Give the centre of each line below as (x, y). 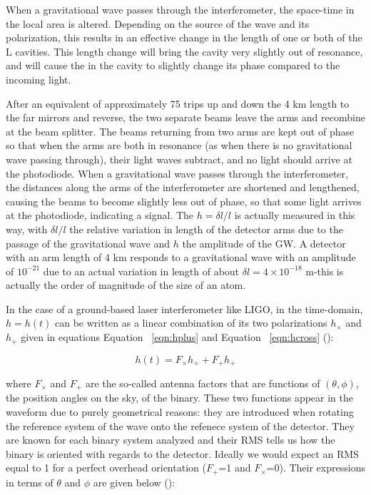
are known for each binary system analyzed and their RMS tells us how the (171, 440)
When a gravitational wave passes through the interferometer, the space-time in (180, 9)
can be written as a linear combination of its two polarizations (191, 323)
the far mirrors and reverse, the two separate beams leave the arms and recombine (185, 117)
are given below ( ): (134, 482)
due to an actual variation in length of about (141, 271)
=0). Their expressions (316, 468)
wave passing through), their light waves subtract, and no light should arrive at (179, 159)
